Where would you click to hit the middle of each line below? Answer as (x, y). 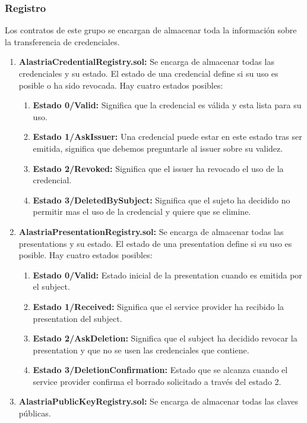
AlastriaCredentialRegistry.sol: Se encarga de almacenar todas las (146, 62)
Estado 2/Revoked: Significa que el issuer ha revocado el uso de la (158, 168)
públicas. (35, 413)
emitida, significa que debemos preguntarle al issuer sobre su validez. (158, 148)
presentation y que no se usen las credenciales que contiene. (141, 350)
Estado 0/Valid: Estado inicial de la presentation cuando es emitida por (167, 275)
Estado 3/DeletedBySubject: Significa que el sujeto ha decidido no (162, 200)
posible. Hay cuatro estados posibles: (86, 255)
